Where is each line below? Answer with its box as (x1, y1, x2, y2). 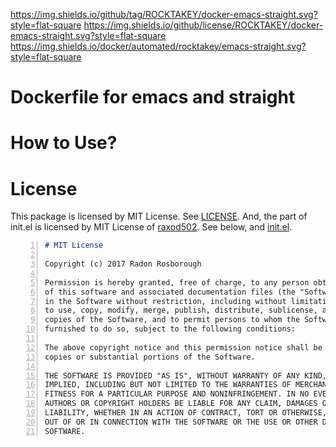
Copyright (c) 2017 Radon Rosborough (44, 259, 202, 269)
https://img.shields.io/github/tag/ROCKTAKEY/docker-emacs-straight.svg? (10, 9, 318, 20)
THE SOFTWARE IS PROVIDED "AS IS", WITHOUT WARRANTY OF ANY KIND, (44, 370, 328, 381)
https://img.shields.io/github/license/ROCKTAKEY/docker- (83, 19, 324, 31)
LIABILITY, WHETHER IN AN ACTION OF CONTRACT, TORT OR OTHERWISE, (44, 408, 328, 418)
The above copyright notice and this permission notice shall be (44, 342, 323, 353)
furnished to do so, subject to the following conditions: (44, 324, 296, 334)
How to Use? (10, 132, 118, 154)
